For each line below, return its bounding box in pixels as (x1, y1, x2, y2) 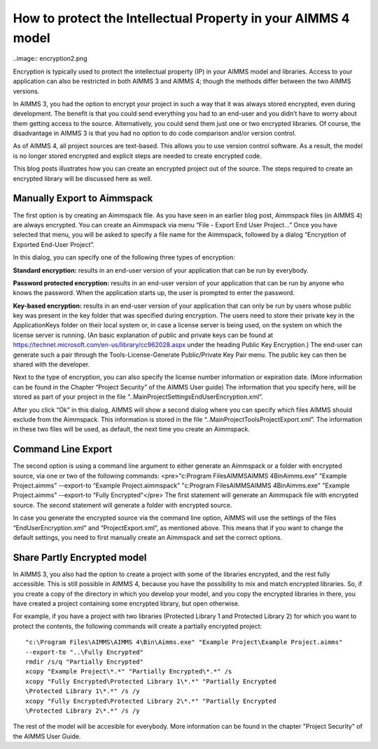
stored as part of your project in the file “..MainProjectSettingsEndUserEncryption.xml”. (13, 392, 264, 401)
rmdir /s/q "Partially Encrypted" (25, 658, 143, 666)
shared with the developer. (13, 360, 90, 369)
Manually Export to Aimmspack (13, 192, 153, 204)
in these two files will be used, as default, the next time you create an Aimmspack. (13, 425, 250, 434)
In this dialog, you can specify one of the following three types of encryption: (13, 253, 236, 262)
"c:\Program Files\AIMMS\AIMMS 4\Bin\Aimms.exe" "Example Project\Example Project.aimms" (25, 639, 343, 646)
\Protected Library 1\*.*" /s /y (25, 687, 140, 695)
